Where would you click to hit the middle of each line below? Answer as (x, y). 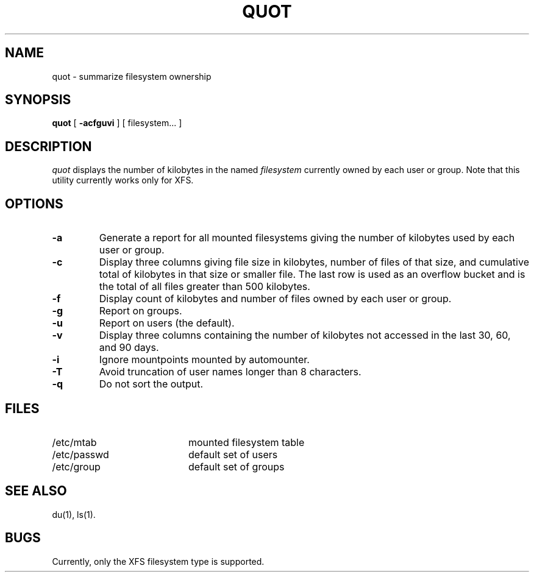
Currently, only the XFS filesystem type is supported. (158, 561)
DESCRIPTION (48, 146)
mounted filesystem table (246, 442)
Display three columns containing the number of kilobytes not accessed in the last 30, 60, (305, 335)
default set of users (233, 454)
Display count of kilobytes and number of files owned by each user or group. (275, 299)
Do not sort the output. (151, 384)
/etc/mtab (74, 442)
